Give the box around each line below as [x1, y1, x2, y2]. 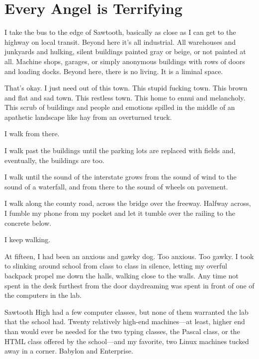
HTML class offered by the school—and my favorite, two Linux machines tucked [4, 336, 249, 346]
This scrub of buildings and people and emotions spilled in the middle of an [4, 102, 235, 112]
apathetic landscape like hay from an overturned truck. [4, 111, 172, 122]
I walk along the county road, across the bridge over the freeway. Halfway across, [4, 198, 251, 208]
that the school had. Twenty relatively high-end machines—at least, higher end [4, 316, 245, 327]
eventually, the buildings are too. [4, 155, 104, 165]
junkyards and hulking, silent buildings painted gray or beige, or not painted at [4, 46, 246, 57]
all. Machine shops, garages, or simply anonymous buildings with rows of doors [4, 56, 245, 66]
